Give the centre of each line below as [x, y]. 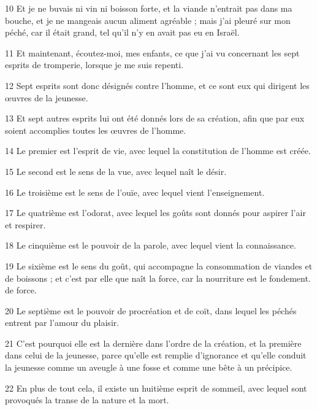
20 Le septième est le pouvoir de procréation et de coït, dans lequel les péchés [151, 310]
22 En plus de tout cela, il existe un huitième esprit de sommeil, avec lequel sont [156, 388]
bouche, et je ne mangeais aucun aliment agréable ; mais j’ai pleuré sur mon [148, 20]
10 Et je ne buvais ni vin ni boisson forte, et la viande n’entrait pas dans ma [149, 8]
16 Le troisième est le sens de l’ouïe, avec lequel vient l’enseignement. [135, 192]
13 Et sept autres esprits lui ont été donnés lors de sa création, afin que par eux [155, 118]
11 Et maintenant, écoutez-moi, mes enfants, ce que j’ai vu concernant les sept [152, 52]
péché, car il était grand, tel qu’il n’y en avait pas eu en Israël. [122, 32]
